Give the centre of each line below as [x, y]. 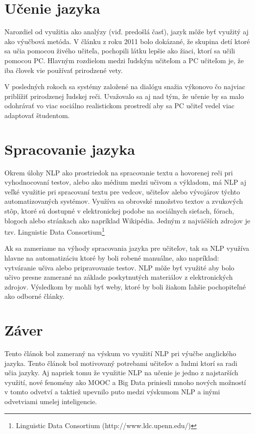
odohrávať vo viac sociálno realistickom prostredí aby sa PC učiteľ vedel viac [120, 106]
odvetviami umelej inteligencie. [51, 401]
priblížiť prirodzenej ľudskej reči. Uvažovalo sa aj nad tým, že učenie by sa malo [124, 96]
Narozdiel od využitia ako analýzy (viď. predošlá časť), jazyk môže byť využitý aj [127, 32]
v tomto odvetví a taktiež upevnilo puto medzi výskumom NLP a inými [112, 392]
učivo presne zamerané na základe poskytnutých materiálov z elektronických [119, 277]
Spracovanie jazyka [70, 149]
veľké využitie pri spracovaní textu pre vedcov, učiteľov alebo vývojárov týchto [122, 191]
